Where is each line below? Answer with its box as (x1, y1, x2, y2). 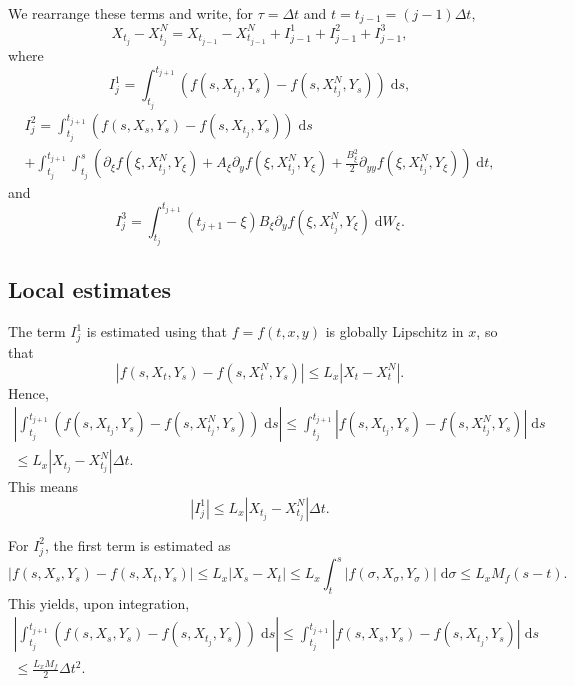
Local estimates (8, 274, 172, 305)
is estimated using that (86, 321, 227, 342)
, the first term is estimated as (45, 534, 231, 555)
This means (8, 476, 79, 497)
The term (8, 321, 66, 342)
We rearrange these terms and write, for (8, 3, 253, 23)
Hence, (8, 382, 49, 403)
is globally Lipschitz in (325, 321, 464, 342)
